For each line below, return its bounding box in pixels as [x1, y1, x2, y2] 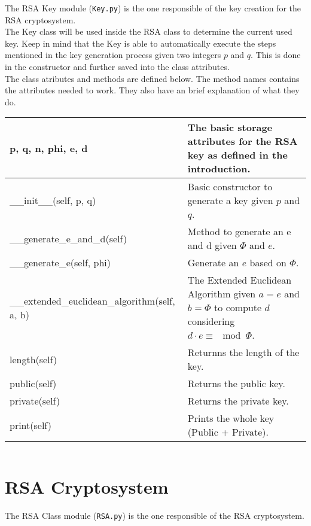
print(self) [10, 418, 51, 432]
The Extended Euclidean [187, 273, 292, 287]
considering [187, 314, 235, 329]
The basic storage [187, 120, 273, 135]
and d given [187, 238, 237, 253]
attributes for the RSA [187, 134, 298, 148]
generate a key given [187, 193, 273, 208]
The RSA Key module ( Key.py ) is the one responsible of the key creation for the [5, 2, 301, 14]
